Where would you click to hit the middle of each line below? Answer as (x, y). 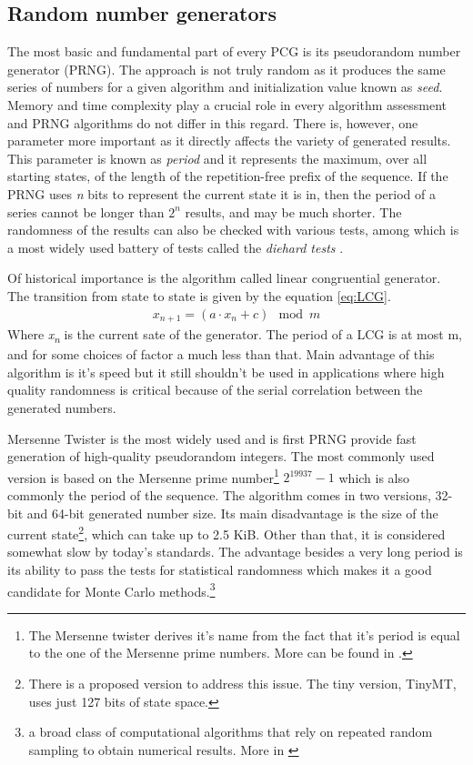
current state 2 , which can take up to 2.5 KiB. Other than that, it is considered (226, 533)
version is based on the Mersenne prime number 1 (143, 476)
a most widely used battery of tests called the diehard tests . (176, 247)
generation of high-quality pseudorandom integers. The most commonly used (221, 456)
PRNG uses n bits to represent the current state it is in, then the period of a (221, 193)
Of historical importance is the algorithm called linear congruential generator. (224, 278)
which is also (374, 477)
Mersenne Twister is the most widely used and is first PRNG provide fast (212, 438)
